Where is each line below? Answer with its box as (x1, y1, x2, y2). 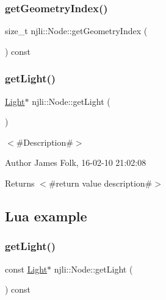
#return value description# (48, 177, 153, 189)
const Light (5, 262, 48, 275)
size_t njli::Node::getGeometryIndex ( (5, 24, 148, 37)
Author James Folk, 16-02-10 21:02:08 (5, 156, 146, 169)
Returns (5, 177, 35, 189)
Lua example (5, 206, 87, 225)
